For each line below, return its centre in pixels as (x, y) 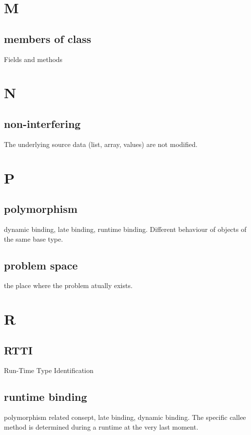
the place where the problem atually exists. (68, 285)
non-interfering (42, 123)
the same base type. (34, 238)
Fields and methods (33, 59)
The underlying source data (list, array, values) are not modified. (101, 144)
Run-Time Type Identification (49, 370)
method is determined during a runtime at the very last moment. (101, 426)
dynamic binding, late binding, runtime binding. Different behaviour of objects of (125, 229)
